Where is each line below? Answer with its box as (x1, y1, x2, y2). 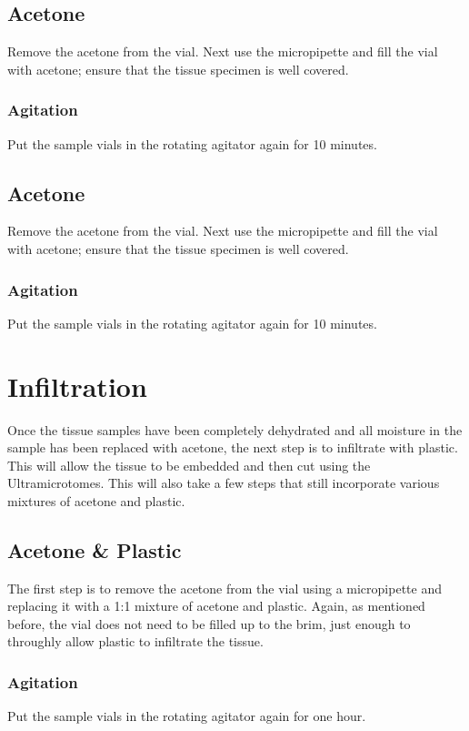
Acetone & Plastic (7, 535, 182, 563)
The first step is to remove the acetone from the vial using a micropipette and (7, 578, 442, 597)
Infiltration (7, 367, 147, 404)
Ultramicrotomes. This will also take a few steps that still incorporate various (7, 473, 440, 492)
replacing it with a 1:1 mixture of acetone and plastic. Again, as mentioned (7, 596, 425, 615)
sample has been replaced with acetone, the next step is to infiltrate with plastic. (7, 438, 458, 457)
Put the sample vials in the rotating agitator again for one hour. (7, 706, 366, 726)
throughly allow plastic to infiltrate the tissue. (7, 632, 264, 651)
